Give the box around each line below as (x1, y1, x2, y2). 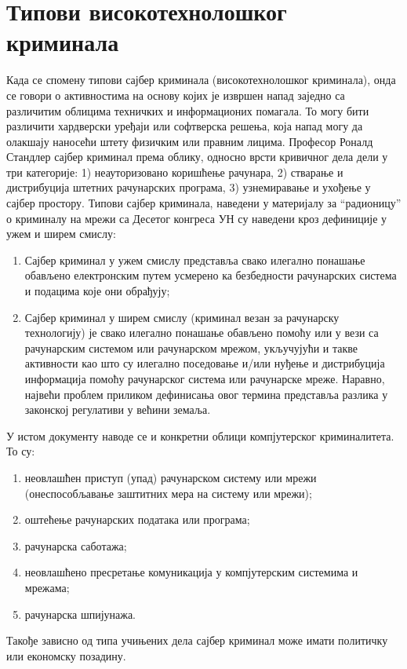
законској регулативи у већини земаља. (24, 401, 211, 418)
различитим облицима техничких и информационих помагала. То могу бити (6, 102, 369, 119)
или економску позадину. (6, 647, 126, 664)
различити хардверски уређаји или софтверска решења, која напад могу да (6, 118, 363, 134)
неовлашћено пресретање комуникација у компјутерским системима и (24, 564, 358, 580)
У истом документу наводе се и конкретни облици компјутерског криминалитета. (6, 427, 394, 444)
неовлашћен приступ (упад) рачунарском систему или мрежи (24, 469, 317, 485)
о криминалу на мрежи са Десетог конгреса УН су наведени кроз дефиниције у (6, 210, 387, 226)
